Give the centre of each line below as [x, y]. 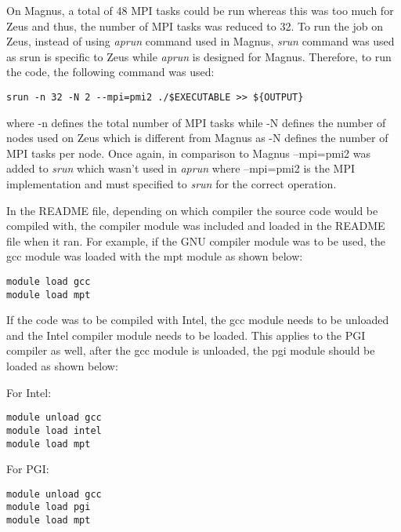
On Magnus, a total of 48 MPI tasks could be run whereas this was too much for [200, 10]
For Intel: [29, 392]
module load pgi [49, 507]
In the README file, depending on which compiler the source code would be [192, 210]
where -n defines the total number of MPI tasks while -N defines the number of [196, 122]
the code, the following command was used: [110, 72]
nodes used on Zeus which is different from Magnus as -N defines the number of [197, 138]
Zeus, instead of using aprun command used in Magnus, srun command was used [200, 41]
